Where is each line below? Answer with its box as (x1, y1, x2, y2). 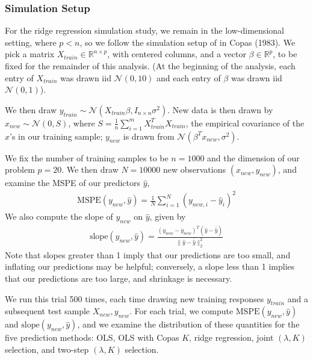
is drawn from (123, 129, 175, 142)
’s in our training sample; (10, 129, 103, 142)
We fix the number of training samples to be (5, 151, 169, 164)
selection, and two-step (5, 343, 89, 355)
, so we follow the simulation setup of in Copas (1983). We (79, 36, 296, 48)
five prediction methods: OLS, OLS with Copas (5, 331, 179, 344)
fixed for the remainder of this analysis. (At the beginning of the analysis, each (5, 60, 296, 72)
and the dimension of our (207, 151, 300, 164)
